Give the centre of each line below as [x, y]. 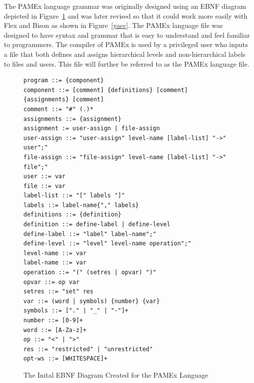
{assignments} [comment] [64, 100]
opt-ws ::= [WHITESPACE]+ [65, 359]
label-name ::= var [55, 263]
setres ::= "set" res [59, 292]
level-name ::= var [55, 253]
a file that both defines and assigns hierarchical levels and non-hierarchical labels [125, 54]
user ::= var [44, 177]
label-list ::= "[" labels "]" [74, 196]
